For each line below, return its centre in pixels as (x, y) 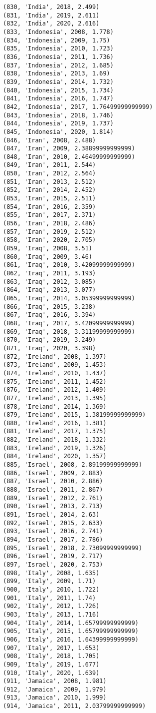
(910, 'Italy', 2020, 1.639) (51, 673)
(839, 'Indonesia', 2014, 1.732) (58, 82)
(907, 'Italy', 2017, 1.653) (51, 648)
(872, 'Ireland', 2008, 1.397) (55, 356)
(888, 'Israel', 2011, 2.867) (53, 490)
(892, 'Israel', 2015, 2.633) (53, 523)
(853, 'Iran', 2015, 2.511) (50, 199)
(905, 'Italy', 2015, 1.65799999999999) (71, 631)
